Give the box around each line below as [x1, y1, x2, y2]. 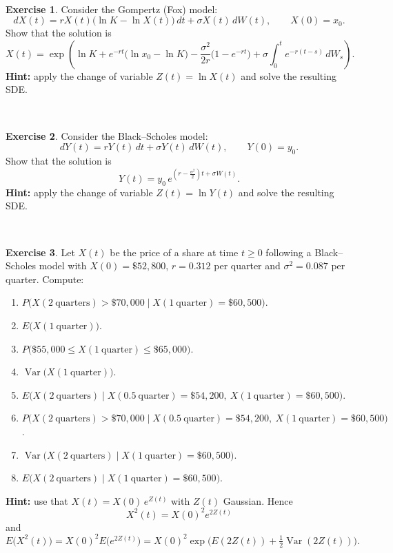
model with [39, 258, 87, 273]
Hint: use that [6, 493, 68, 508]
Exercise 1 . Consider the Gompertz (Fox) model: [6, 1, 218, 16]
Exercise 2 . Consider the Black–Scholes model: [6, 128, 208, 143]
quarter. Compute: [6, 271, 84, 286]
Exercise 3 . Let [6, 244, 75, 259]
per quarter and [214, 258, 281, 273]
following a [265, 244, 312, 259]
